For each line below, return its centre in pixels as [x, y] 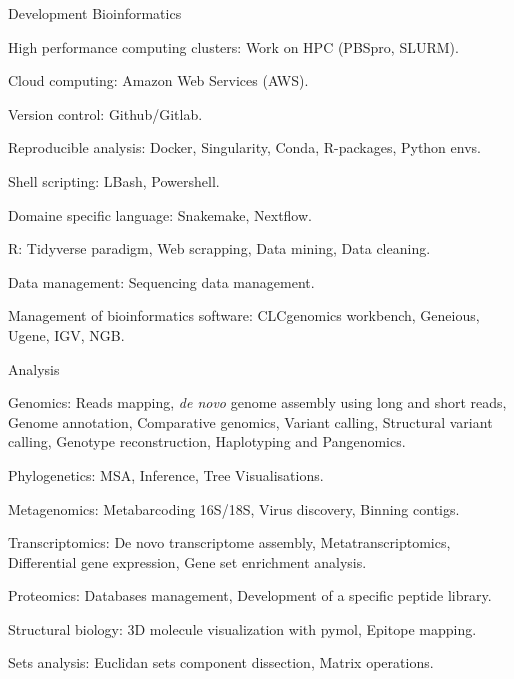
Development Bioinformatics [95, 13]
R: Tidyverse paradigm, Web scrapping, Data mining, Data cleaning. [219, 248]
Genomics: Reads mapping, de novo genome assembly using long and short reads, [257, 402]
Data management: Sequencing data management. [161, 281]
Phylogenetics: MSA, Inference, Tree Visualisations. [166, 474]
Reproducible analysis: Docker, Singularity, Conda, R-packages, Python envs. [244, 147]
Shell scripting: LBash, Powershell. [114, 180]
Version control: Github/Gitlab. [105, 113]
